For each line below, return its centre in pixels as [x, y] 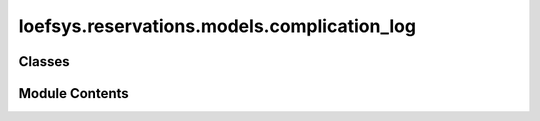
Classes [44, 61]
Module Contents [73, 93]
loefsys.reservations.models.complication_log [217, 26]
